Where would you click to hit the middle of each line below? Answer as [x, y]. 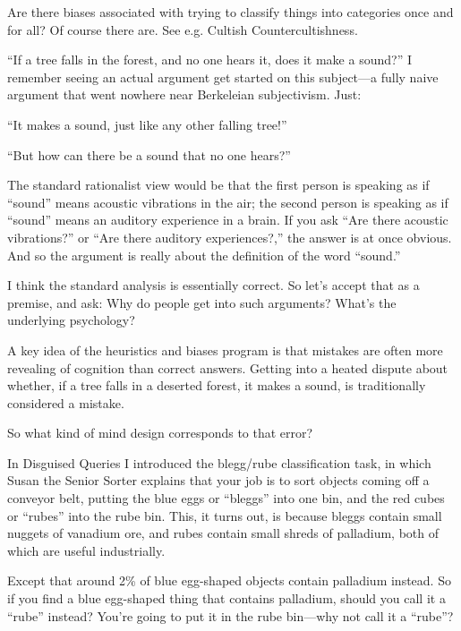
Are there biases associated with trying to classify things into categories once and [230, 12]
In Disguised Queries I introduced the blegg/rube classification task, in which [219, 462]
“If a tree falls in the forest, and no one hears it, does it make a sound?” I [209, 60]
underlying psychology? [71, 320]
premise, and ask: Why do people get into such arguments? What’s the [202, 302]
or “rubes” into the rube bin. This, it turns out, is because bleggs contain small [225, 515]
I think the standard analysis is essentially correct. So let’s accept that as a [213, 285]
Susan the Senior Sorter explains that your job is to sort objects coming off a [218, 480]
